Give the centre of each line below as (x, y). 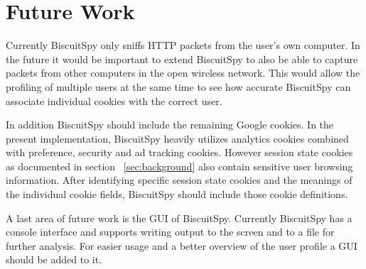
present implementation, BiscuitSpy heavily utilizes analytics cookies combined (177, 138)
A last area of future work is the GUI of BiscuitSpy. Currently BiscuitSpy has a (179, 218)
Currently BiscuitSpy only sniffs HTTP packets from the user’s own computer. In (183, 45)
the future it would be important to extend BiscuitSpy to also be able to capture (182, 59)
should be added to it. (54, 259)
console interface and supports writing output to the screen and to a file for (170, 232)
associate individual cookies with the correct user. (114, 100)
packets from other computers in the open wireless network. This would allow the (183, 73)
